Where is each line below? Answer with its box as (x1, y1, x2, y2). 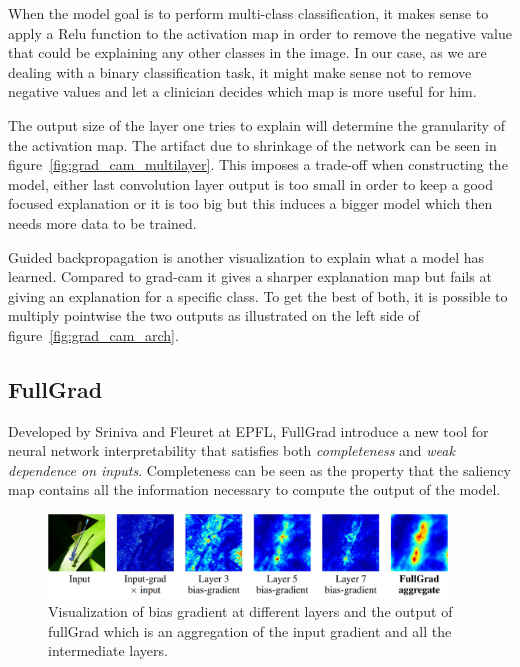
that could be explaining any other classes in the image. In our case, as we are (8, 42, 487, 63)
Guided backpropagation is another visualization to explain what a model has (8, 246, 485, 267)
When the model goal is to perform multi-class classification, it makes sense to (8, 3, 489, 23)
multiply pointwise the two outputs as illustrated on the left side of (8, 305, 420, 326)
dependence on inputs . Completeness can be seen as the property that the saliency (8, 459, 511, 480)
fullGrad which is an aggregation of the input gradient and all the (48, 620, 452, 641)
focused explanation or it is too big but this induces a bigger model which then (8, 193, 493, 214)
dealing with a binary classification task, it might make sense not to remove (8, 61, 472, 82)
